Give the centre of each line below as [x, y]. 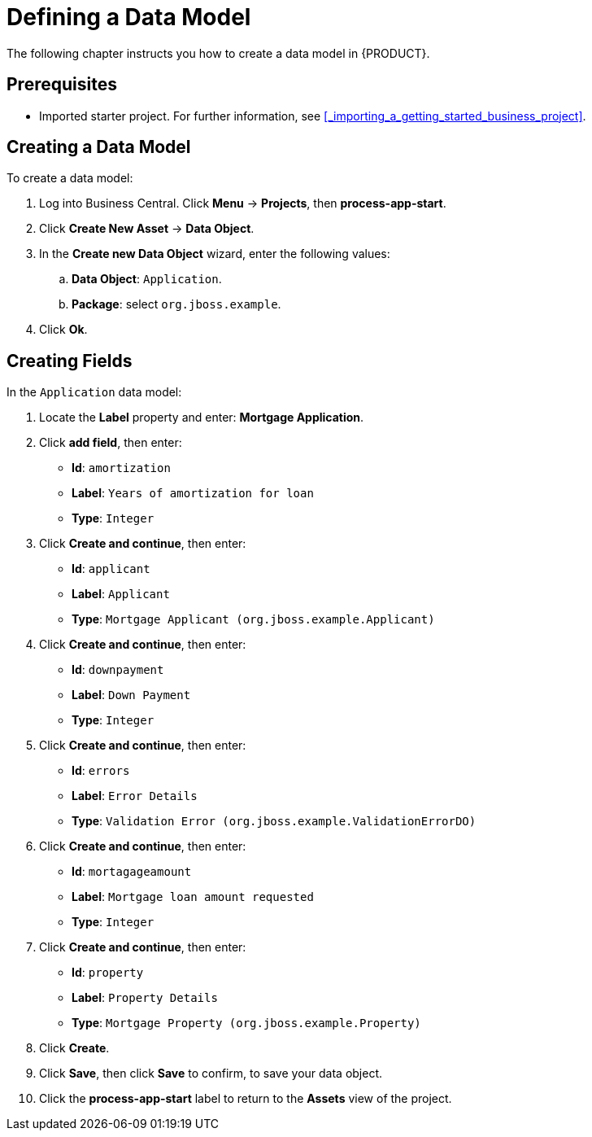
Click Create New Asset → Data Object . [147, 229]
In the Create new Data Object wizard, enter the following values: [215, 254]
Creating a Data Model [99, 147]
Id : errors [101, 771]
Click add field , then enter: [111, 443]
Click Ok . [63, 330]
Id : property [108, 973]
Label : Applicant [121, 594]
